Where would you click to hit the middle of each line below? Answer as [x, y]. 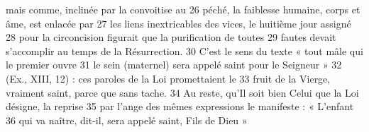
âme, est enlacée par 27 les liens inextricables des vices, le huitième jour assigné [178, 23]
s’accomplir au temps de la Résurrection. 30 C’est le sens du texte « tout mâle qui [184, 50]
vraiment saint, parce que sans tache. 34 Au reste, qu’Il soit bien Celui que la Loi [182, 92]
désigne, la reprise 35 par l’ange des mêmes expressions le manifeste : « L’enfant [180, 106]
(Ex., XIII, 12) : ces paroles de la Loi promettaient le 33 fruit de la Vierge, [168, 78]
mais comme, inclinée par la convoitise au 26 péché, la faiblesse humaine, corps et [183, 9]
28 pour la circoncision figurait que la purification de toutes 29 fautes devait [171, 37]
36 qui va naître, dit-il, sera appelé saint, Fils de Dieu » [127, 120]
